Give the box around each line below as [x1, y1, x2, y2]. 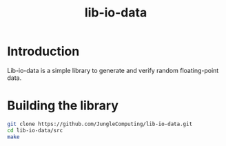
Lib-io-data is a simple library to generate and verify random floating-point [7, 66, 219, 74]
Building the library [7, 98, 119, 114]
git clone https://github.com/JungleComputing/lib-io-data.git [7, 121, 193, 127]
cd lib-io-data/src [7, 127, 63, 134]
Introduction [7, 43, 80, 59]
